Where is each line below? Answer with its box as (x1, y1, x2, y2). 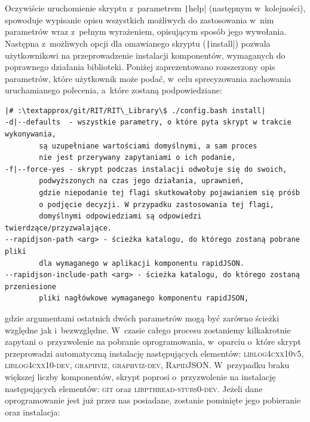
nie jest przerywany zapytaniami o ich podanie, (39, 153, 236, 162)
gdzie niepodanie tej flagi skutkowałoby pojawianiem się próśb (39, 189, 300, 198)
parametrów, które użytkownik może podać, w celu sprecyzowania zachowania (5, 72, 291, 84)
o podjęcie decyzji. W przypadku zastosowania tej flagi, (39, 200, 275, 209)
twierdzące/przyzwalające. (5, 223, 112, 232)
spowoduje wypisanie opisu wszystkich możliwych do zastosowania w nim (5, 13, 274, 26)
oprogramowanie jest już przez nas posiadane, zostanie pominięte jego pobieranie (5, 394, 301, 406)
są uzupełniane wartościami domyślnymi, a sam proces (39, 141, 257, 150)
